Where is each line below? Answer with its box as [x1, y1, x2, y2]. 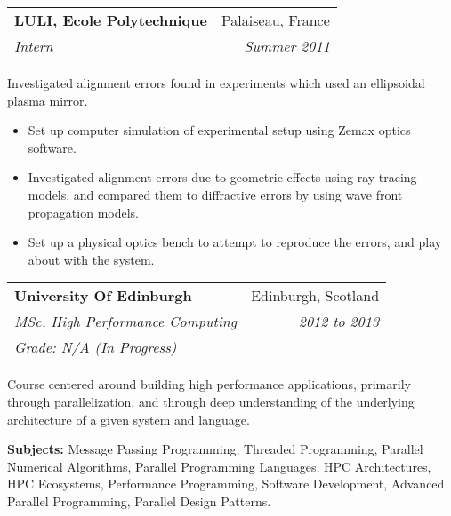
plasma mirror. [7, 91, 88, 109]
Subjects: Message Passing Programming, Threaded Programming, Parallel [7, 440, 423, 458]
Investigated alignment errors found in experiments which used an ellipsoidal [7, 74, 425, 91]
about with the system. [28, 250, 155, 268]
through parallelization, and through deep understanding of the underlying [7, 392, 415, 410]
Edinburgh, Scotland [251, 285, 380, 306]
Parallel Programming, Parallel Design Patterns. [7, 491, 271, 510]
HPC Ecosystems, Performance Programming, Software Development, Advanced [7, 474, 445, 493]
